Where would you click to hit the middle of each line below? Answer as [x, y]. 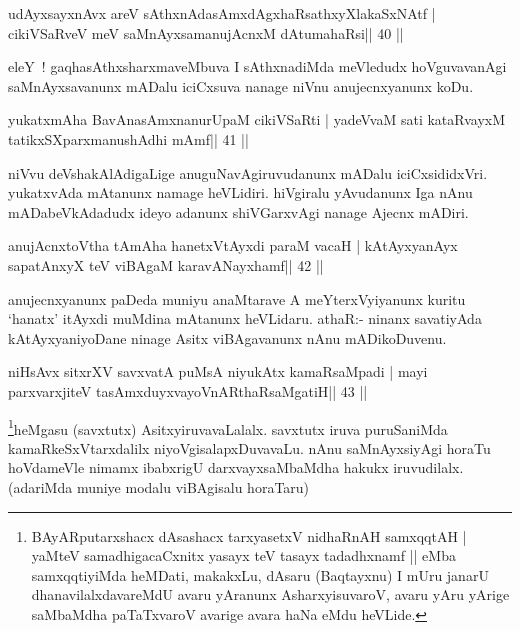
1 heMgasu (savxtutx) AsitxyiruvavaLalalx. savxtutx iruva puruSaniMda [228, 427]
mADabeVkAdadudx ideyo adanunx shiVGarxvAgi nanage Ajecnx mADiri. [238, 211]
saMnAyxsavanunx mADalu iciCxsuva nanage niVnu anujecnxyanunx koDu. [241, 85]
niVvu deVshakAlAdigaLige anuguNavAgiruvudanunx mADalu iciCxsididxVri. [248, 172]
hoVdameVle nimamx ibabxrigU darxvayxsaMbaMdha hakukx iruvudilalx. [236, 467]
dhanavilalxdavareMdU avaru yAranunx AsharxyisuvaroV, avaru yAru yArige [270, 594]
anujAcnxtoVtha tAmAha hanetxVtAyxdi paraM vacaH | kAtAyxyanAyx [233, 245]
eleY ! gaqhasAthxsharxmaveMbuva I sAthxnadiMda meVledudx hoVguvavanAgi [257, 66]
